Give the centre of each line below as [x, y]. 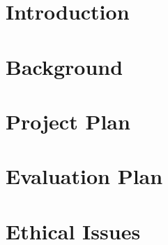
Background [64, 66]
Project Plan [68, 121]
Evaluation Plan [84, 176]
